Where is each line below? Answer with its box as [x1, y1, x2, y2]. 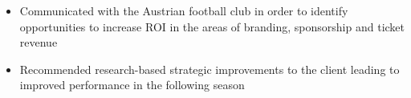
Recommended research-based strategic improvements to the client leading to [19, 60, 400, 77]
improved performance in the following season [19, 76, 245, 93]
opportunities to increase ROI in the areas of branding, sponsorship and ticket [19, 18, 405, 35]
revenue [19, 34, 58, 51]
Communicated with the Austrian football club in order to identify [19, 2, 348, 18]
